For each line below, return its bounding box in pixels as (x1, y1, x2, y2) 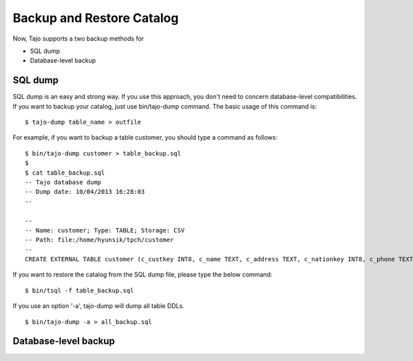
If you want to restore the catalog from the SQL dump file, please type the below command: (12, 270, 273, 278)
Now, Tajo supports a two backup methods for (12, 34, 145, 43)
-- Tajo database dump (25, 178, 102, 186)
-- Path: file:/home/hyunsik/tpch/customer (25, 236, 174, 244)
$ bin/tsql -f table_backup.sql (25, 286, 134, 294)
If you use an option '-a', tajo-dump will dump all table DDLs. (12, 302, 185, 310)
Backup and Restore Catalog (12, 10, 179, 25)
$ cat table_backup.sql (25, 168, 105, 177)
